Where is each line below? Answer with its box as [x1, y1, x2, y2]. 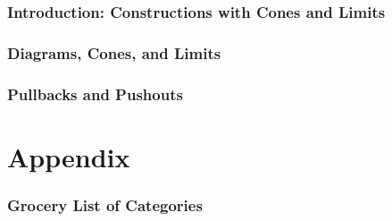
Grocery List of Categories [7, 193, 203, 216]
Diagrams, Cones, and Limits [7, 41, 221, 64]
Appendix [7, 138, 130, 174]
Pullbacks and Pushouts [7, 82, 183, 105]
